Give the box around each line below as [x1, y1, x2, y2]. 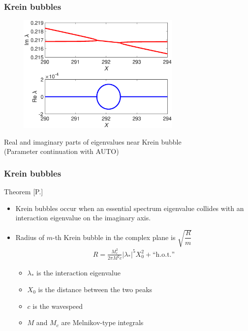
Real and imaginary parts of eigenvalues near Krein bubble [4, 136, 182, 147]
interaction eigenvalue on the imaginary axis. [15, 212, 151, 223]
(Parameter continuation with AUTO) [4, 146, 119, 156]
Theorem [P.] [4, 186, 43, 196]
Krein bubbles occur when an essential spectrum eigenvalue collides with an [15, 203, 244, 213]
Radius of [15, 232, 45, 242]
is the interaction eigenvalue [36, 268, 121, 278]
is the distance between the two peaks [38, 284, 153, 295]
